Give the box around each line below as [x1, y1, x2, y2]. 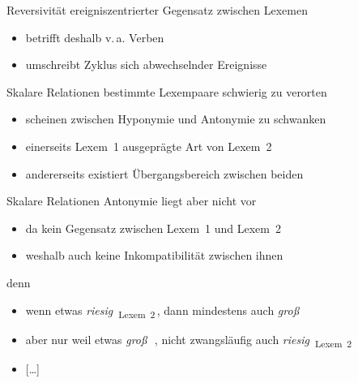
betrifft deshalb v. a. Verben [25, 28, 164, 45]
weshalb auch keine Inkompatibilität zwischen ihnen [25, 247, 283, 264]
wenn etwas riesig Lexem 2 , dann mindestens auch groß [25, 301, 300, 321]
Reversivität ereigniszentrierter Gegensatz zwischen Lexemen [6, 2, 308, 18]
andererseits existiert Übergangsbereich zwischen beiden [25, 165, 304, 182]
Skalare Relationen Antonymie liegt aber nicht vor [6, 192, 257, 209]
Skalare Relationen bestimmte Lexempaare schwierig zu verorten [6, 83, 327, 100]
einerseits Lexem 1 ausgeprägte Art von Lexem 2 [25, 137, 272, 154]
